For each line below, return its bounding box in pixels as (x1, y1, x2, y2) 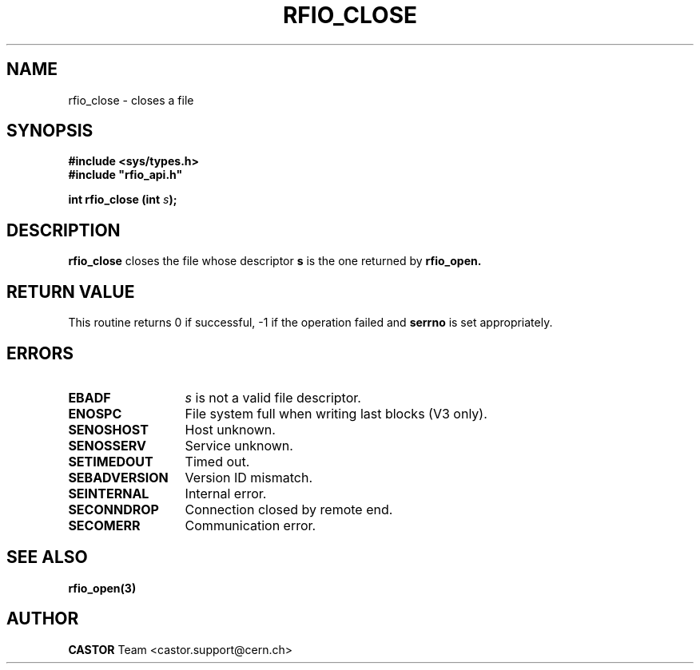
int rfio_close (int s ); (68, 192, 177, 207)
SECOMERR (68, 517, 141, 533)
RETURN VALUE (6, 281, 135, 302)
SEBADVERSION (68, 469, 169, 486)
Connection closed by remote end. (185, 501, 393, 517)
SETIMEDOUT (68, 453, 153, 470)
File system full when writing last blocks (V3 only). (185, 405, 487, 422)
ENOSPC (68, 405, 122, 422)
